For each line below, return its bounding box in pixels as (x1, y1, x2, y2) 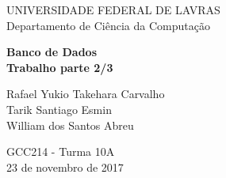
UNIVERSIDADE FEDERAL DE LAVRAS (6, 2, 220, 17)
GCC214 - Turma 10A (6, 143, 115, 160)
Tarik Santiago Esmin (6, 100, 112, 117)
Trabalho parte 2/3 (6, 59, 113, 75)
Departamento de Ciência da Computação (6, 17, 210, 33)
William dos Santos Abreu (6, 116, 134, 133)
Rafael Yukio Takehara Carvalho (6, 85, 165, 102)
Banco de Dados (6, 44, 98, 60)
